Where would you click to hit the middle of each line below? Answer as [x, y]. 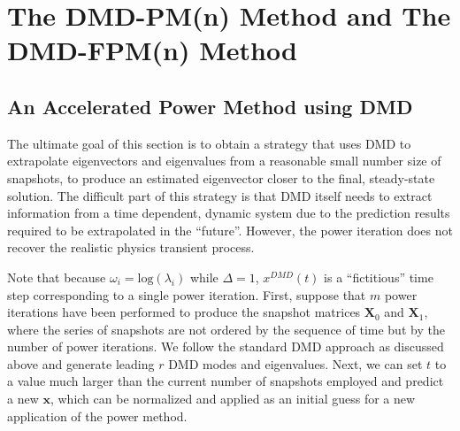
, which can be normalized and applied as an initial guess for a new [233, 399]
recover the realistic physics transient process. [131, 247]
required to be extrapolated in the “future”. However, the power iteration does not [230, 230]
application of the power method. [97, 416]
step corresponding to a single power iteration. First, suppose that [187, 294]
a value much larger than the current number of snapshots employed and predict [226, 381]
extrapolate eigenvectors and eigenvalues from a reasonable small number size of [224, 161]
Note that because [57, 277]
